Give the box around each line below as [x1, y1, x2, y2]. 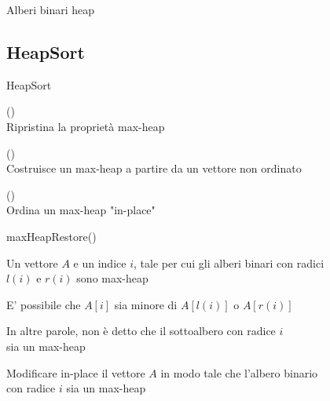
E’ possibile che [6, 296, 81, 312]
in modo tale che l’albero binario [160, 364, 318, 381]
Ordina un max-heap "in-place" [6, 202, 156, 218]
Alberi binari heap [6, 2, 95, 17]
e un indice [73, 254, 126, 271]
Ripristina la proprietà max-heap [6, 118, 165, 134]
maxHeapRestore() [6, 228, 97, 244]
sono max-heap [76, 270, 148, 286]
